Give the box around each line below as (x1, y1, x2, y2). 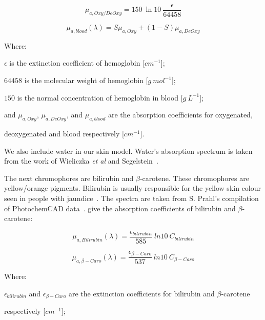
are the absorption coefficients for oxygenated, (108, 109, 253, 120)
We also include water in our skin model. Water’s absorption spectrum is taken (4, 145, 253, 156)
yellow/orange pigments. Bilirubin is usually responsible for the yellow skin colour (4, 183, 261, 193)
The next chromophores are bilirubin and (4, 172, 134, 183)
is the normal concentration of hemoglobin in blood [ (17, 92, 183, 103)
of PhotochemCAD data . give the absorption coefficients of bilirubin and (4, 203, 236, 213)
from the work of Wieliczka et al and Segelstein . (4, 155, 158, 166)
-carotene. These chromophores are (139, 172, 249, 183)
